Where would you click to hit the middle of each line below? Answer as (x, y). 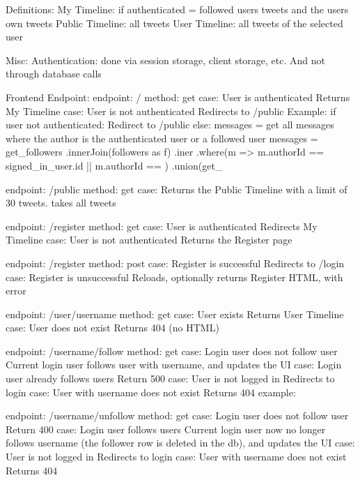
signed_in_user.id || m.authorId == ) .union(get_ (114, 165)
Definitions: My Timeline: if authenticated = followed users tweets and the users (177, 9)
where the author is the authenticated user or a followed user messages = (162, 138)
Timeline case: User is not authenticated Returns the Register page (149, 240)
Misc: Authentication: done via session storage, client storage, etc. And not (166, 60)
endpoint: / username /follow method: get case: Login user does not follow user (172, 351)
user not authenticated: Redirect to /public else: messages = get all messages (170, 125)
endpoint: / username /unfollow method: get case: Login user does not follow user (177, 415)
